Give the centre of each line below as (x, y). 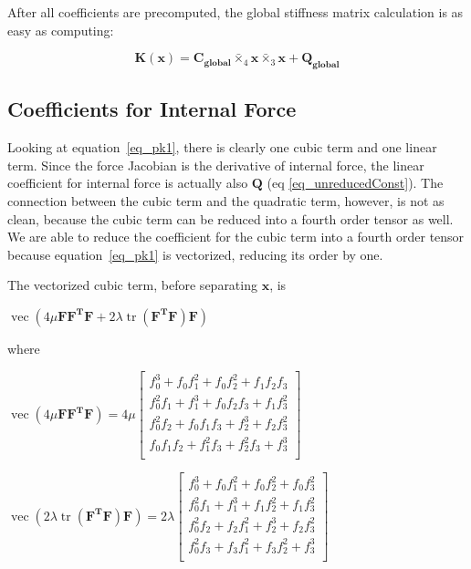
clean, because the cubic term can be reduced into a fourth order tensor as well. (230, 218)
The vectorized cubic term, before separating (132, 285)
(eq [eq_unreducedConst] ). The (355, 183)
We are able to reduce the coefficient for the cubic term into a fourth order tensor (236, 237)
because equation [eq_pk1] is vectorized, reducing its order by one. (195, 254)
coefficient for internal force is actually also (128, 183)
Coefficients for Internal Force (152, 109)
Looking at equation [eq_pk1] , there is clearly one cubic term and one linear (222, 147)
